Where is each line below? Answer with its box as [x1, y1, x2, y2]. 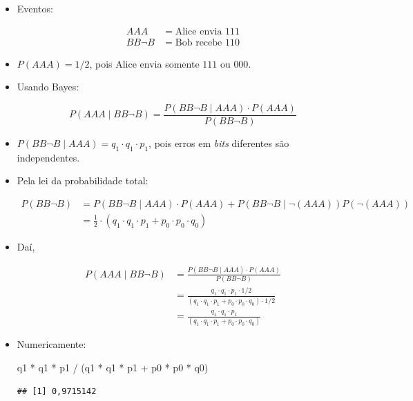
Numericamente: [17, 337, 86, 351]
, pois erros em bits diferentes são [148, 135, 289, 150]
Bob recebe [175, 37, 222, 48]
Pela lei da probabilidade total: [17, 173, 148, 188]
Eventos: [17, 1, 53, 15]
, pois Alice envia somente [89, 56, 200, 70]
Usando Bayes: [17, 79, 79, 94]
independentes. [17, 150, 80, 164]
